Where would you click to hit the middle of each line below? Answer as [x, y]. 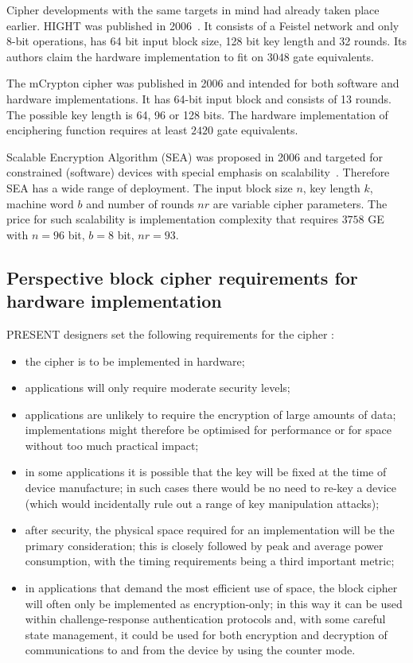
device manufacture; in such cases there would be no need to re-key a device [210, 488]
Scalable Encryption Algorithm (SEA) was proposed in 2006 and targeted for [195, 156]
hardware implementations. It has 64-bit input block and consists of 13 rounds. [199, 98]
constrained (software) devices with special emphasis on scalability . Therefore [198, 172]
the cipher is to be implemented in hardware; [135, 361]
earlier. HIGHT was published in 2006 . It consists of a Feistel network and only [203, 25]
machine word [40, 203]
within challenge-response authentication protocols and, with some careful [205, 619]
